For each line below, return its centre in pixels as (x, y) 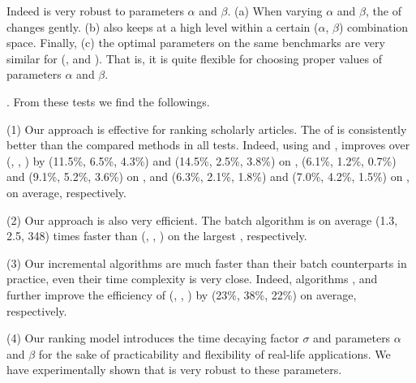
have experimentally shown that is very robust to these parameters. (174, 370)
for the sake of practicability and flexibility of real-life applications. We (214, 353)
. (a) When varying (275, 11)
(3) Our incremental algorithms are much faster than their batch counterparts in (207, 263)
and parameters (352, 338)
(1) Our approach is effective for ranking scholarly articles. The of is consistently (207, 129)
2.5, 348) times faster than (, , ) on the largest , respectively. (157, 236)
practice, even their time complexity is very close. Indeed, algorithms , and (192, 279)
